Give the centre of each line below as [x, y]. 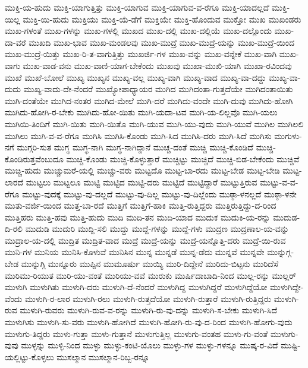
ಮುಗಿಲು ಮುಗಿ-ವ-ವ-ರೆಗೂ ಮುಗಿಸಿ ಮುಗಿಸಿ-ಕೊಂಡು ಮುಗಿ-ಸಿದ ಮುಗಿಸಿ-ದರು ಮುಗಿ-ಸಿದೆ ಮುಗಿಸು [138, 135]
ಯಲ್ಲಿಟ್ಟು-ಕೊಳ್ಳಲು [29, 356]
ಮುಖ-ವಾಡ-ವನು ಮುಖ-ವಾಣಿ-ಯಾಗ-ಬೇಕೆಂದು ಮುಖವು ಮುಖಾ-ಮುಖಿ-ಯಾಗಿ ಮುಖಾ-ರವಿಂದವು [157, 65]
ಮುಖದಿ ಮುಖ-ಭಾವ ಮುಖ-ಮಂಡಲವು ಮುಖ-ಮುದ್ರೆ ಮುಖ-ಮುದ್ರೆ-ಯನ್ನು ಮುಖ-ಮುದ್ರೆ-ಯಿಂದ [162, 42]
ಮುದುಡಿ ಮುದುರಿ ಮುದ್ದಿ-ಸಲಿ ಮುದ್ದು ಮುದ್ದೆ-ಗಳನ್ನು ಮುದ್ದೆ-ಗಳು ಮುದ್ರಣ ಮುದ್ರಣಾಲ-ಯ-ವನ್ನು [157, 229]
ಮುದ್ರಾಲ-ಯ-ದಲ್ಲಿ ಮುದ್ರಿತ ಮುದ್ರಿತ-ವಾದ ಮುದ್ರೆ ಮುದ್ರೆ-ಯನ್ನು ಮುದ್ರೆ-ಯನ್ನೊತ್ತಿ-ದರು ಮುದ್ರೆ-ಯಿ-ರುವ [145, 240]
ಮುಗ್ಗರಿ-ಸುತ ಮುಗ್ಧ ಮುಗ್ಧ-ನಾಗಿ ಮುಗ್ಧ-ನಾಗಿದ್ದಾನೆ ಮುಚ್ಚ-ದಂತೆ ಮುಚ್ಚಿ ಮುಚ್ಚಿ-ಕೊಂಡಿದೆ [135, 147]
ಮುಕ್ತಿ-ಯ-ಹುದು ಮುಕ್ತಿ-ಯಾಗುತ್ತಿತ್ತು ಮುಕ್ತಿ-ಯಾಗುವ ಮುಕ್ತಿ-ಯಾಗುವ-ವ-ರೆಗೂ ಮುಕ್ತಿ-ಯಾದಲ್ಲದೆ [137, 7]
